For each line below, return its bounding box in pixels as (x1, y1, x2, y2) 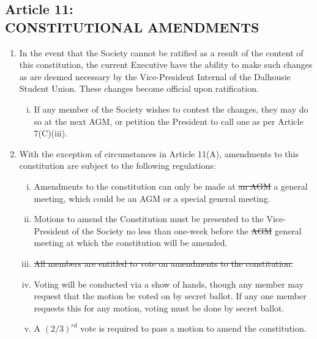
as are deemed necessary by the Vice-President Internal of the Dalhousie (19, 70, 291, 83)
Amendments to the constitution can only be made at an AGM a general (34, 179, 308, 192)
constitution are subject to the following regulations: (19, 159, 216, 172)
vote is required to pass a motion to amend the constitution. (80, 322, 307, 335)
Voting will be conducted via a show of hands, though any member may (34, 277, 304, 290)
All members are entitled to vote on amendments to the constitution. (34, 256, 293, 269)
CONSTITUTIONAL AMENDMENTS (5, 17, 259, 36)
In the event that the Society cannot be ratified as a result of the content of (19, 46, 304, 59)
